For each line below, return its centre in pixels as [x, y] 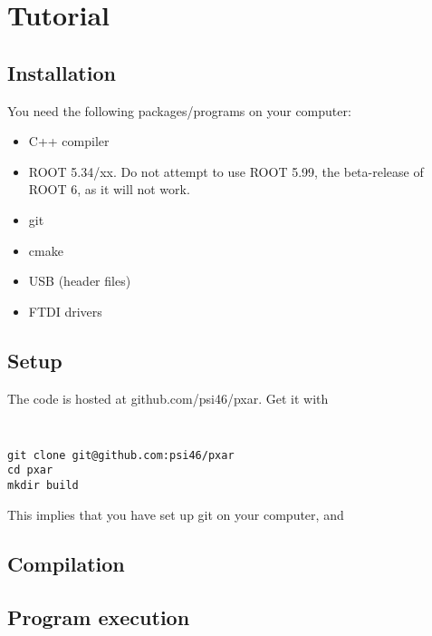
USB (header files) [80, 281]
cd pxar [30, 470]
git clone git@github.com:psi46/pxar [121, 455]
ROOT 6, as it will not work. [109, 189]
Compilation [66, 563]
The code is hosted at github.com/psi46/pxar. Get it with [168, 398]
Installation [62, 72]
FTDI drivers [65, 311]
